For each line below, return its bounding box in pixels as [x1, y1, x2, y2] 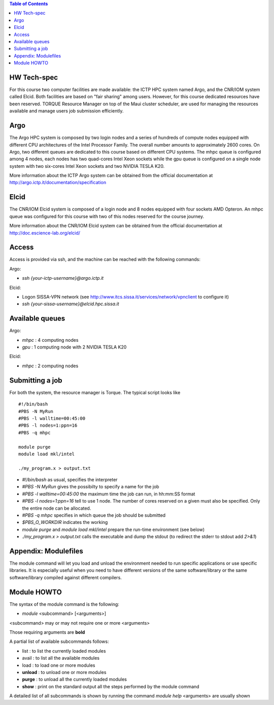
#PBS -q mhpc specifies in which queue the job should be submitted [22, 512, 166, 518]
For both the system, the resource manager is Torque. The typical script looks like [9, 389, 181, 395]
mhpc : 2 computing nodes [22, 363, 79, 369]
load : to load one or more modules [22, 662, 95, 668]
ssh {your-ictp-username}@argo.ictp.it [22, 275, 104, 281]
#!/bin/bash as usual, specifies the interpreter [22, 477, 118, 483]
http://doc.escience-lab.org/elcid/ [9, 229, 81, 236]
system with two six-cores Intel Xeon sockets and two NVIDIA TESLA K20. [9, 163, 165, 169]
